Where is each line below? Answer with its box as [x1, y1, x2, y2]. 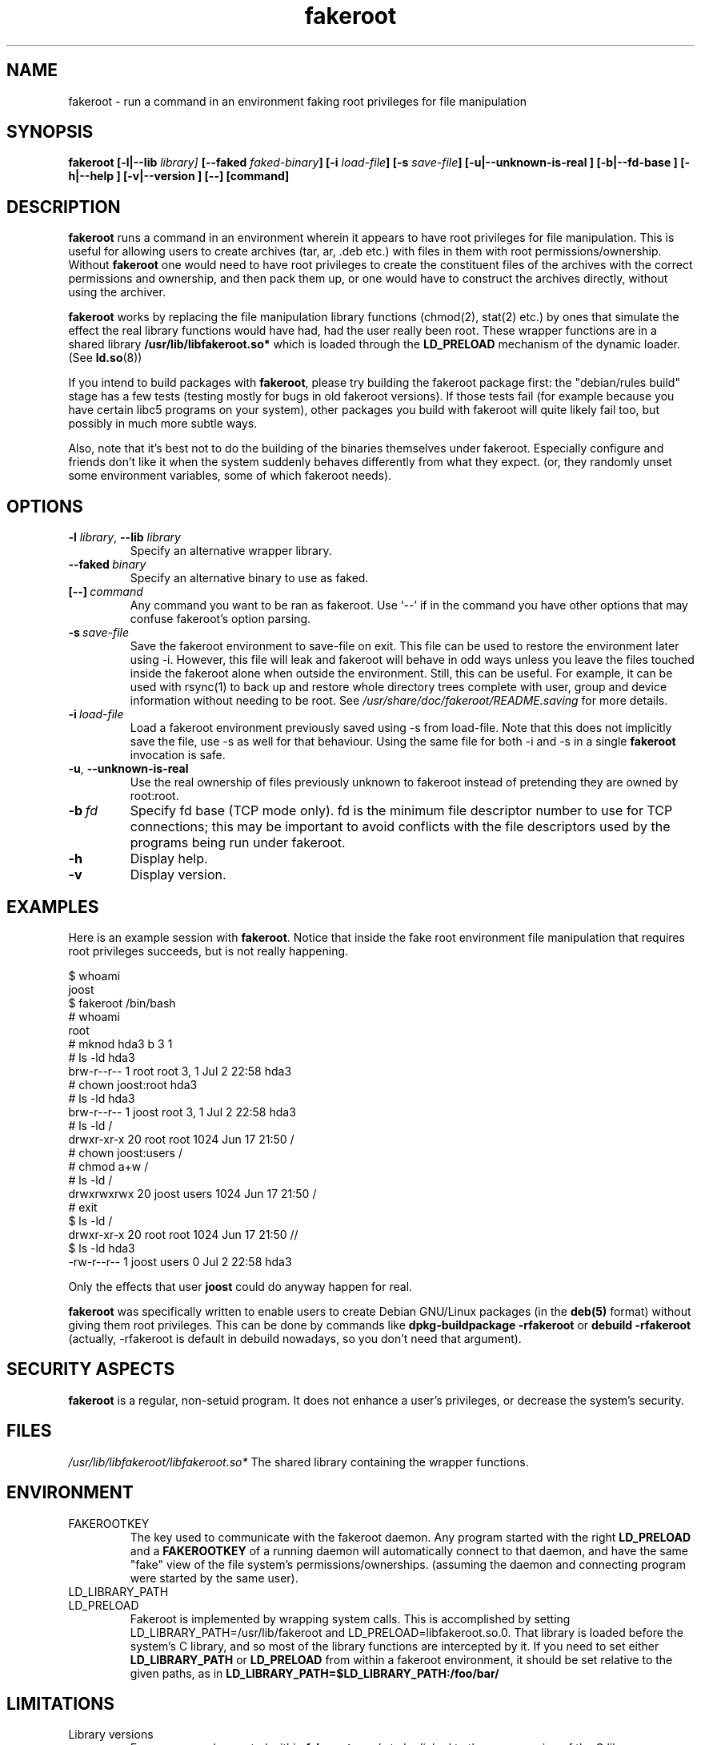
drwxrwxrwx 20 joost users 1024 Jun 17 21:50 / [68, 1186, 317, 1200]
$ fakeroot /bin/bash [68, 995, 176, 1010]
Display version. [130, 866, 226, 883]
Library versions [68, 1727, 154, 1742]
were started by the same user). [130, 1570, 298, 1585]
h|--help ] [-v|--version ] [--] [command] [68, 169, 290, 183]
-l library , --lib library [68, 530, 181, 545]
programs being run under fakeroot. [130, 834, 346, 851]
